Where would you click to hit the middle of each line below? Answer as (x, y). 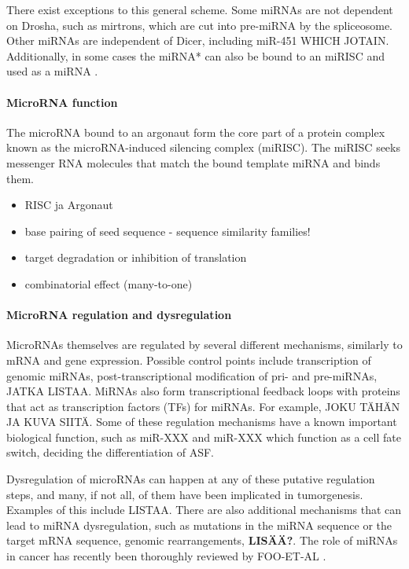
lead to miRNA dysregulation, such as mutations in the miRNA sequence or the (199, 525)
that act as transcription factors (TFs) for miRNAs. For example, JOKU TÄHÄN (203, 406)
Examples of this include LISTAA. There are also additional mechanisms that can (204, 510)
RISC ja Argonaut (69, 205)
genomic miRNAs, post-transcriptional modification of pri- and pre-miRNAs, (192, 375)
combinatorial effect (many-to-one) (109, 283)
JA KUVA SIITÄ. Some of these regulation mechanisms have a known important (202, 422)
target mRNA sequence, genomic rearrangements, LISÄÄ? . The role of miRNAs (202, 540)
